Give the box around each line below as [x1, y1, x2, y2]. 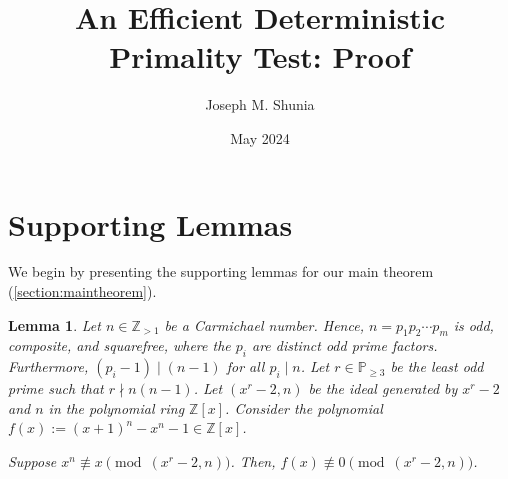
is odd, [453, 314, 494, 335]
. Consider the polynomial [225, 397, 383, 418]
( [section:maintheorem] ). [8, 281, 157, 302]
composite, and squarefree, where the [8, 335, 231, 356]
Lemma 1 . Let [8, 314, 101, 335]
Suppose [8, 451, 57, 471]
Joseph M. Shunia [205, 94, 315, 115]
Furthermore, [8, 356, 89, 377]
